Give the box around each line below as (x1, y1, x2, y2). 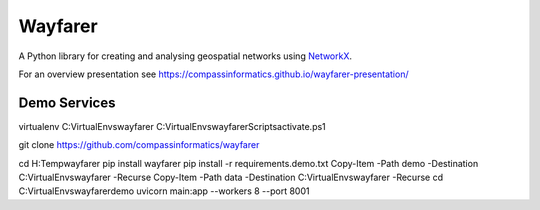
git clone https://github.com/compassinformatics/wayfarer (18, 139, 260, 151)
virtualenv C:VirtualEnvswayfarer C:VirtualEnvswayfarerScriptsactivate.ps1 (18, 120, 327, 132)
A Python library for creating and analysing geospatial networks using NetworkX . (18, 50, 353, 62)
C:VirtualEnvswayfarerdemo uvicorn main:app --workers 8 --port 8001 (18, 185, 310, 197)
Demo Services (18, 94, 116, 111)
